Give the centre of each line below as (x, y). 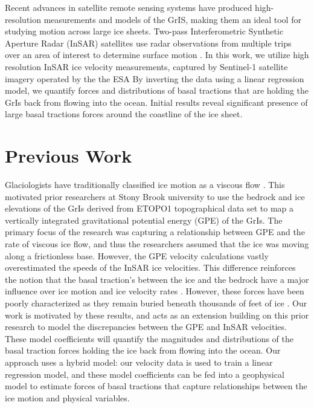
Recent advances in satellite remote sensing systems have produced (129, 7)
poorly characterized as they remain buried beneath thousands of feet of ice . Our (156, 303)
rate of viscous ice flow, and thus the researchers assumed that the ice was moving (157, 244)
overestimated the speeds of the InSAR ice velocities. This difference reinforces (150, 267)
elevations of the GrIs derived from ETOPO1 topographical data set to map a (149, 208)
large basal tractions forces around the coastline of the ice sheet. (124, 114)
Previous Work (69, 156)
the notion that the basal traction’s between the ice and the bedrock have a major (157, 279)
